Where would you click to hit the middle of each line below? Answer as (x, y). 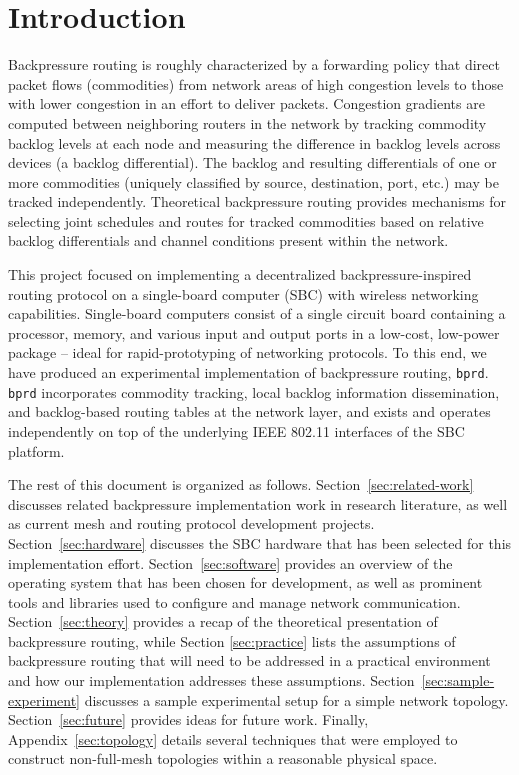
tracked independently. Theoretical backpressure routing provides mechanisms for (257, 201)
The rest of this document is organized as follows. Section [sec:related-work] (241, 484)
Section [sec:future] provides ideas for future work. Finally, (188, 719)
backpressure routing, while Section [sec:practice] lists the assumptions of (232, 640)
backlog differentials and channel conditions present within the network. (228, 240)
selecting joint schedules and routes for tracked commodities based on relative (246, 220)
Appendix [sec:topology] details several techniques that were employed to (233, 738)
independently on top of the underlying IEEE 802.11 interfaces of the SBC (236, 430)
